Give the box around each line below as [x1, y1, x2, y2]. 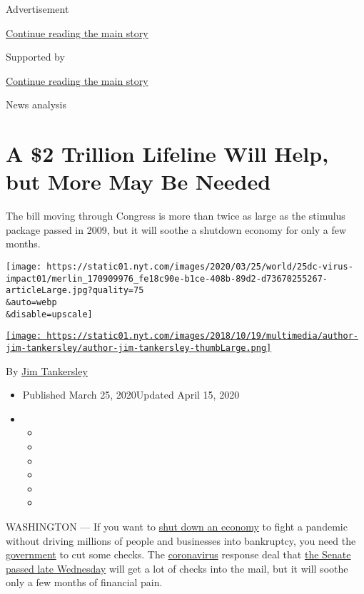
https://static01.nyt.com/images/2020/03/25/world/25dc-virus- [46, 262, 353, 272]
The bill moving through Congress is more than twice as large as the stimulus [6, 208, 345, 223]
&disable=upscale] [6, 309, 93, 319]
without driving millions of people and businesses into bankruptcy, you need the [6, 533, 356, 548]
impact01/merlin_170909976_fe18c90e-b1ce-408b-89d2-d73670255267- [6, 273, 328, 284]
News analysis [6, 97, 66, 112]
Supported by [6, 49, 65, 64]
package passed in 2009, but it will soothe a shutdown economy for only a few [6, 222, 347, 237]
